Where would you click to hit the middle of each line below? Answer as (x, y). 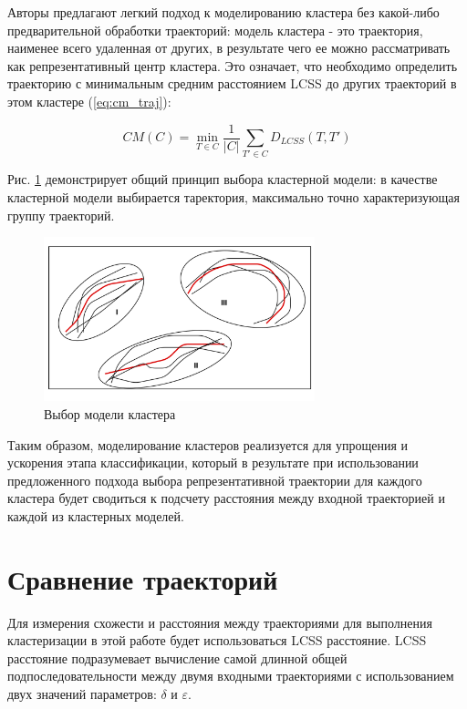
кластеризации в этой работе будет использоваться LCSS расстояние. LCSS (217, 640)
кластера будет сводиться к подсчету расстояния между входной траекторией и (226, 498)
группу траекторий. (61, 215)
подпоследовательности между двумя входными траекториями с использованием (231, 676)
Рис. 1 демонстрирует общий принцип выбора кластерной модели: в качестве (223, 179)
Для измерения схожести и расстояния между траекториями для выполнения (220, 622)
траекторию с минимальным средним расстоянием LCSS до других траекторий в (232, 83)
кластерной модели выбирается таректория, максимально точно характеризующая (233, 196)
